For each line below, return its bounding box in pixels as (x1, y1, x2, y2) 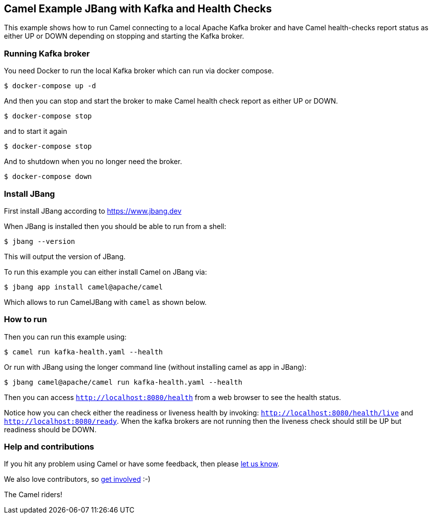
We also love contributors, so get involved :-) (4, 475, 151, 484)
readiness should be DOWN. (4, 425, 97, 434)
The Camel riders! (4, 490, 62, 499)
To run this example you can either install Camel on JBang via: (4, 267, 207, 276)
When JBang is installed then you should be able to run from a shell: (4, 222, 227, 230)
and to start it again (4, 127, 67, 136)
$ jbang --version (4, 237, 75, 245)
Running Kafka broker (4, 48, 90, 58)
